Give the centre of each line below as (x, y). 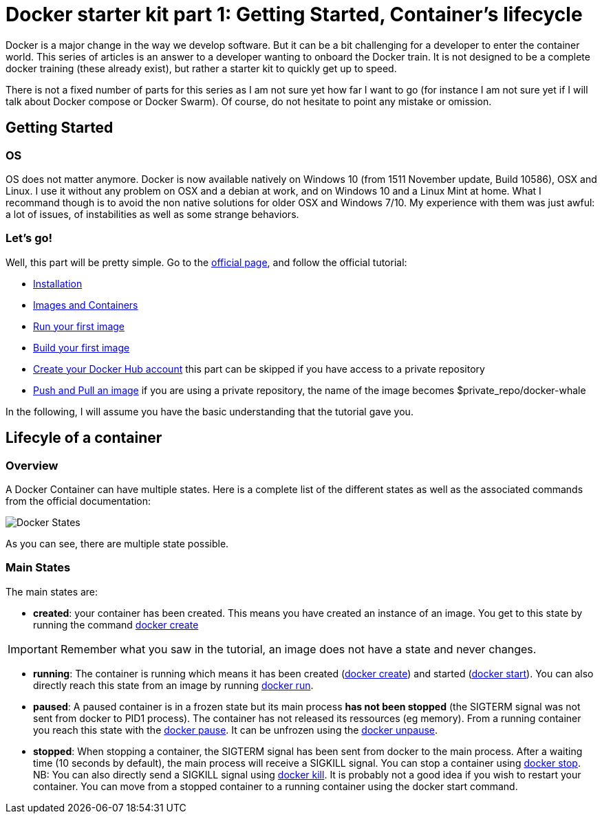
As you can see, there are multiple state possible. (117, 543)
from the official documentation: (78, 501)
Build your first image (82, 347)
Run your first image (79, 326)
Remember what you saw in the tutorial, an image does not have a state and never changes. (298, 649)
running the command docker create (116, 624)
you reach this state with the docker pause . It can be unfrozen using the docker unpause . (236, 730)
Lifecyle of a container (84, 438)
